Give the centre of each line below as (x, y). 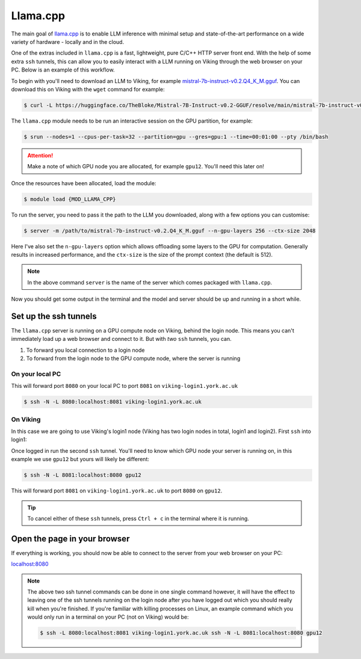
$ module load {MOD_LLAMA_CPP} (70, 199)
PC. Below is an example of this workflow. (63, 70)
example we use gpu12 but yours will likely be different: (80, 459)
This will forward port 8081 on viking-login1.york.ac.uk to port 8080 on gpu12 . (117, 491)
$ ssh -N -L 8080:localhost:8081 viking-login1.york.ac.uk (113, 402)
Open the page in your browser (70, 538)
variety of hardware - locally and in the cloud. (68, 41)
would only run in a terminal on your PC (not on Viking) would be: (108, 617)
